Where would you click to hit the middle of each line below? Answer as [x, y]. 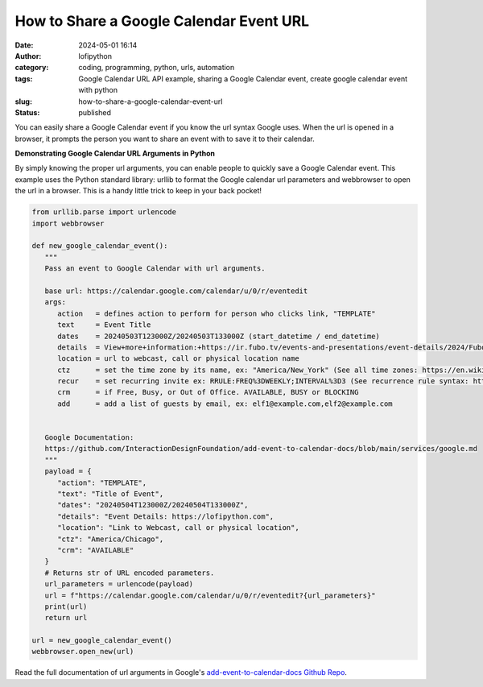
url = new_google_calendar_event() [102, 641]
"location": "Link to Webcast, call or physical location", [178, 528]
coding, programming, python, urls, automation [157, 68]
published [95, 112]
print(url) [66, 606]
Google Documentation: [89, 438]
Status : [27, 112]
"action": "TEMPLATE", [102, 482]
